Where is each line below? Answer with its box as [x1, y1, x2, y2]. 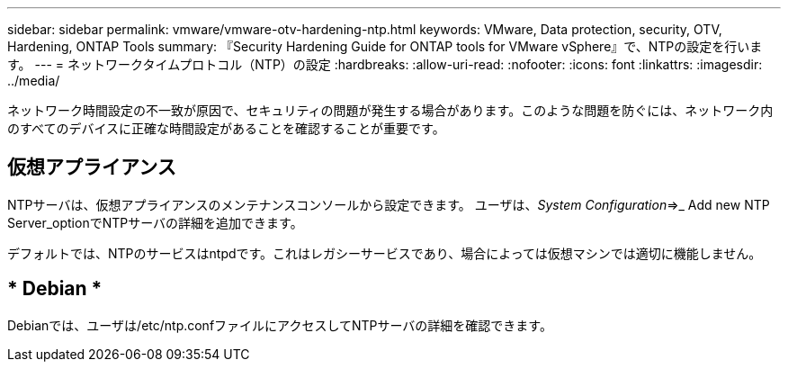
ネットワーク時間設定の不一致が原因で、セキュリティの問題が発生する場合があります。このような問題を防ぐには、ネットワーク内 [7, 103, 774, 118]
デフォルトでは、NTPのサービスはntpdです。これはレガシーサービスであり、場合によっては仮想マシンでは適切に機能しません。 [7, 245, 762, 261]
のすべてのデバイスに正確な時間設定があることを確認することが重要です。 [7, 121, 445, 136]
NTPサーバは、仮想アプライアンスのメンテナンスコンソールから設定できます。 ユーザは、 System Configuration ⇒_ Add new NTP [7, 196, 770, 212]
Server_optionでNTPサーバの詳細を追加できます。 [7, 214, 303, 230]
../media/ [7, 73, 60, 88]
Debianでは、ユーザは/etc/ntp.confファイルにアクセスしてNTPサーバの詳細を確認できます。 [7, 317, 552, 333]
